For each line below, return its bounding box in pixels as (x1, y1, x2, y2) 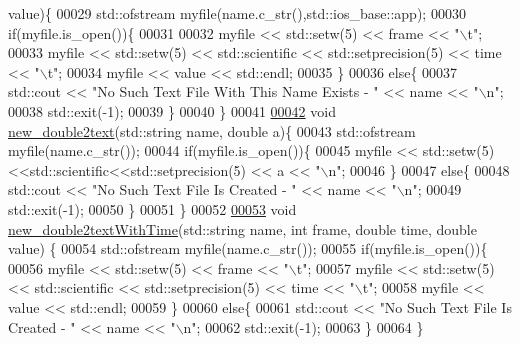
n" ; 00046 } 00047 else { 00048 (328, 159, 510, 180)
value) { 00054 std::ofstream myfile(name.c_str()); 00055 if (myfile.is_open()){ (8, 238, 488, 259)
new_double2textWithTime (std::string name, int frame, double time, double (8, 218, 477, 239)
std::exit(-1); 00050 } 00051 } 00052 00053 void (8, 198, 297, 219)
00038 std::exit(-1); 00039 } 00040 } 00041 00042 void (8, 100, 336, 121)
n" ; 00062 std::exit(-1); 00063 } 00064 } (183, 316, 424, 337)
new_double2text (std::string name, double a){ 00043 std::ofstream (8, 120, 416, 141)
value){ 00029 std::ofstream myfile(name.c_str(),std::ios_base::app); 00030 (8, 3, 466, 23)
